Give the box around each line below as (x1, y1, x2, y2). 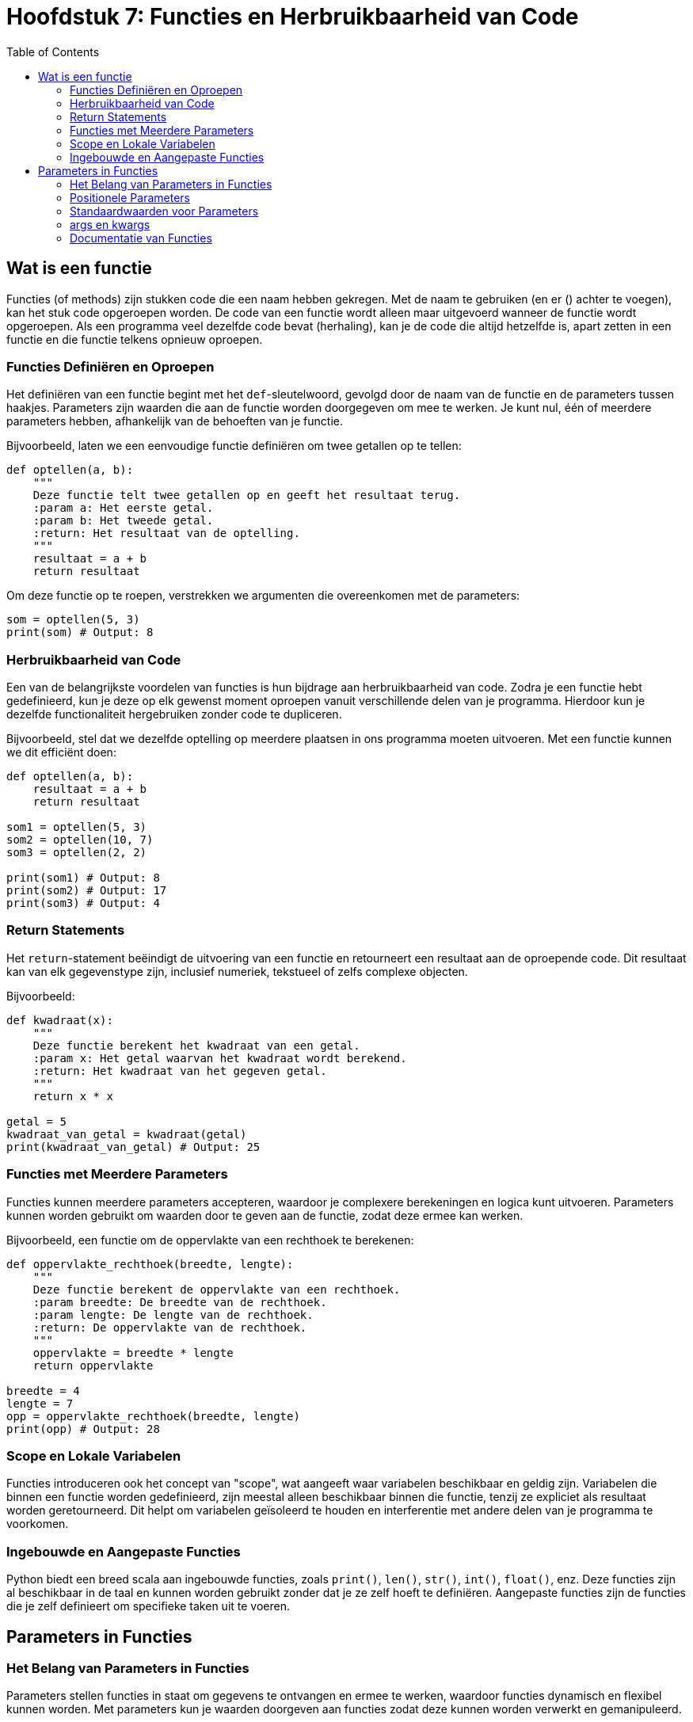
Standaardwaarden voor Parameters (70, 204, 259, 218)
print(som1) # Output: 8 (6, 871, 160, 885)
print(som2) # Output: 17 (6, 884, 167, 897)
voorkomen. (6, 1517, 69, 1531)
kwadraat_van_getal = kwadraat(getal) (6, 1127, 247, 1141)
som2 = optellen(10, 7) (6, 833, 154, 847)
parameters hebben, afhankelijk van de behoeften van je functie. (6, 414, 343, 429)
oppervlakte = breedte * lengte (32, 1346, 234, 1359)
